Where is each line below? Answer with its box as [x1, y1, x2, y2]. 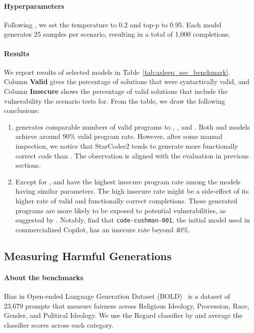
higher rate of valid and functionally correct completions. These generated [15, 195, 237, 205]
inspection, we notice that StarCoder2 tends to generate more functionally [15, 140, 238, 151]
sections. [15, 160, 41, 170]
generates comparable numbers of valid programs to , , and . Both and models [15, 121, 250, 132]
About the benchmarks [4, 272, 84, 282]
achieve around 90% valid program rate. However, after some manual [15, 131, 223, 141]
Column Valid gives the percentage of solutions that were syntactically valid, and [4, 76, 250, 87]
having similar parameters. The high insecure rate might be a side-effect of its [15, 186, 249, 196]
